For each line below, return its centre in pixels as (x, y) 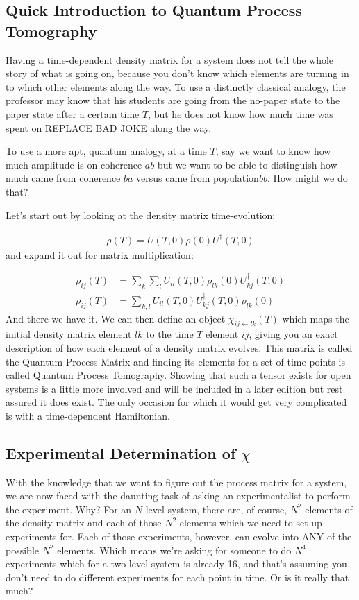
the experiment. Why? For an (69, 509)
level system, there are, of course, (216, 509)
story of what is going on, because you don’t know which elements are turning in (177, 73)
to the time (170, 334)
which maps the (316, 318)
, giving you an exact (293, 334)
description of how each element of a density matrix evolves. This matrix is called (179, 347)
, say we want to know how (273, 151)
